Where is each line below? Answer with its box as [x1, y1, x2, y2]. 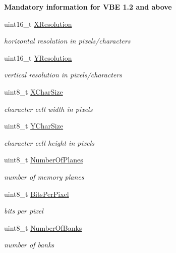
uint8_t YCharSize [4, 120, 64, 131]
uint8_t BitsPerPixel [4, 188, 69, 199]
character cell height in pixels [4, 137, 94, 148]
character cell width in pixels [4, 103, 93, 114]
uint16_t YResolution [4, 52, 72, 63]
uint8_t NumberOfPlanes [4, 154, 83, 165]
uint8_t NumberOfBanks [4, 222, 82, 233]
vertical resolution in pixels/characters [4, 69, 123, 80]
